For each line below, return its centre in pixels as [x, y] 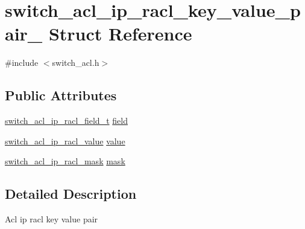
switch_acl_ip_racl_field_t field [66, 121]
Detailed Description [71, 194]
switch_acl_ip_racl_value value [65, 140]
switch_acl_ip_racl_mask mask [65, 161]
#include [22, 63]
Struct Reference [120, 34]
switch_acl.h [76, 63]
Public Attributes [61, 95]
